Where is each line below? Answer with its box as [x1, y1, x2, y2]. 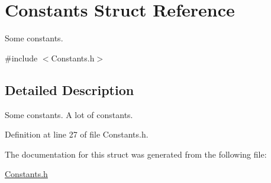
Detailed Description [5, 80, 134, 99]
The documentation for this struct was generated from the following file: [5, 148, 267, 160]
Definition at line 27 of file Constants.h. [5, 128, 149, 140]
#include [5, 51, 38, 64]
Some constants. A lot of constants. [5, 108, 133, 120]
